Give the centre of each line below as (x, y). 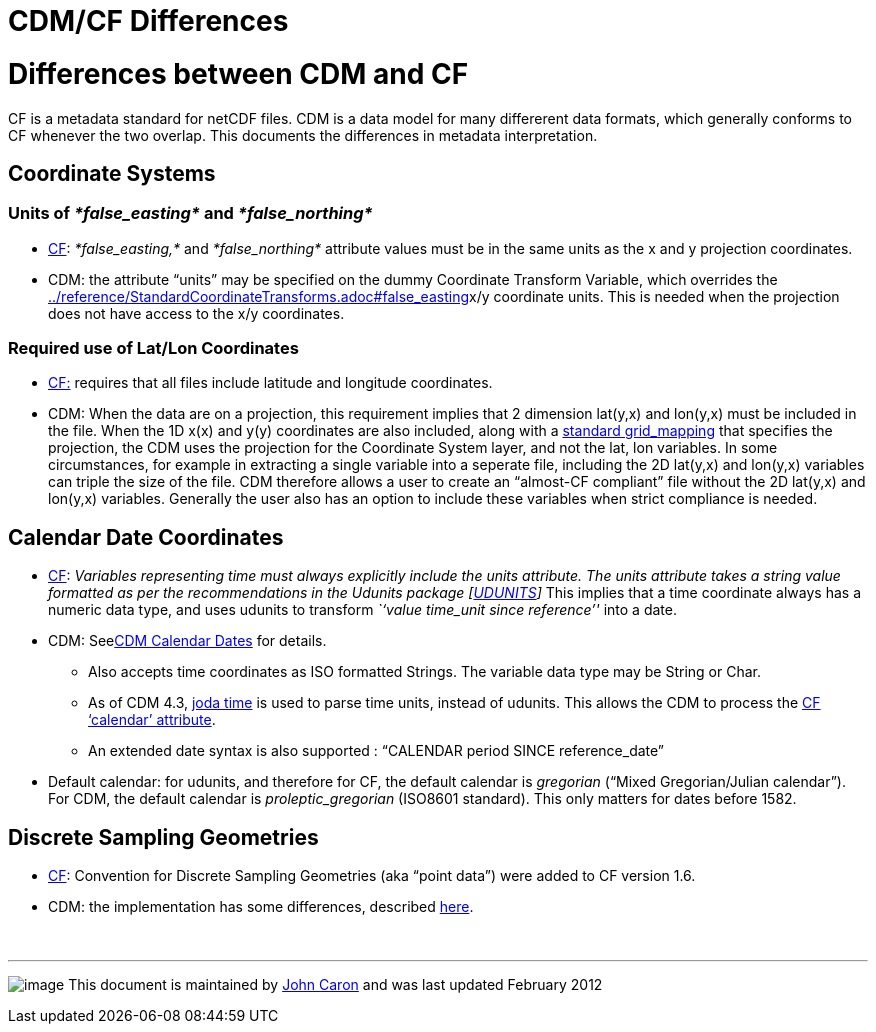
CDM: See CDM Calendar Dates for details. (187, 641)
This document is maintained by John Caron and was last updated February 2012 (335, 985)
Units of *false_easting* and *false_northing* (190, 213)
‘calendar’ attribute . (152, 720)
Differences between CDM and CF (238, 73)
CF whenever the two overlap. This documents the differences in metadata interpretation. (303, 135)
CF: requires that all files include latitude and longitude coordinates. (270, 383)
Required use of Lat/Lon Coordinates (153, 348)
